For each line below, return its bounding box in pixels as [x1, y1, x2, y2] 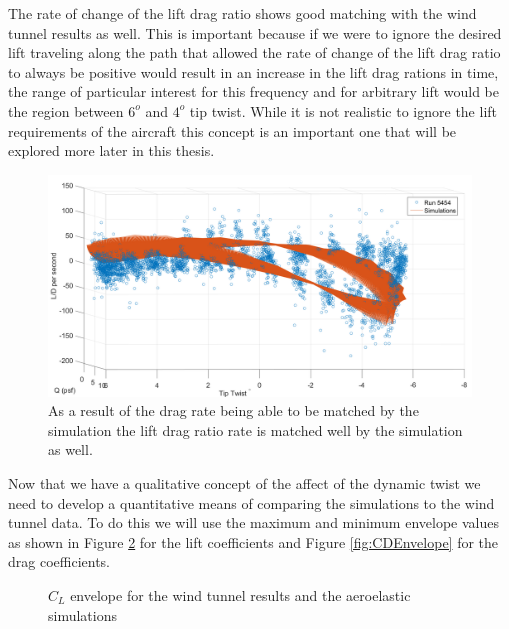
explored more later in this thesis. [8, 140, 215, 161]
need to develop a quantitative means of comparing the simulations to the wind [8, 492, 495, 513]
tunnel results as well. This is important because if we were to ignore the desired [8, 22, 502, 43]
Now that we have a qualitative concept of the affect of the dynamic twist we [8, 473, 481, 494]
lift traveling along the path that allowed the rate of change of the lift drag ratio [8, 42, 501, 63]
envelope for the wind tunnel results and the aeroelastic [70, 585, 411, 606]
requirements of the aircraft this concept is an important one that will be [8, 120, 457, 141]
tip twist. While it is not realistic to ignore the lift [189, 100, 498, 121]
